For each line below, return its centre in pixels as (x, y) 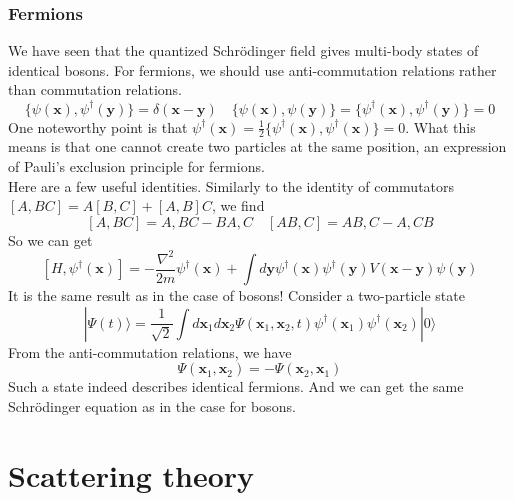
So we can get (50, 239)
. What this (440, 126)
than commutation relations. (95, 89)
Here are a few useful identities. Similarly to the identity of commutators (231, 185)
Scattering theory (131, 474)
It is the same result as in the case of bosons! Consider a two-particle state (236, 295)
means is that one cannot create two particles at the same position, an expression (257, 146)
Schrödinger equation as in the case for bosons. (152, 406)
